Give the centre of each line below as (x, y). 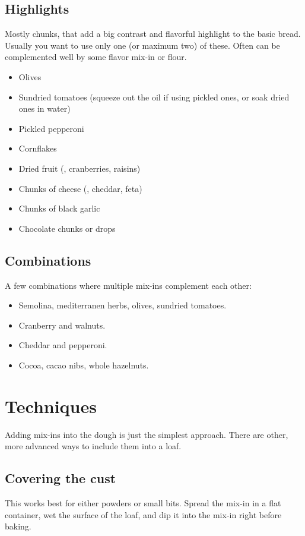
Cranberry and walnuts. (62, 325)
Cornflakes (38, 148)
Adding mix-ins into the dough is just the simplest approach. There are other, (147, 434)
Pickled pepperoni (51, 128)
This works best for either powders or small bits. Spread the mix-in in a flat (143, 503)
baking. (18, 526)
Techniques (51, 406)
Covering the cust (61, 478)
